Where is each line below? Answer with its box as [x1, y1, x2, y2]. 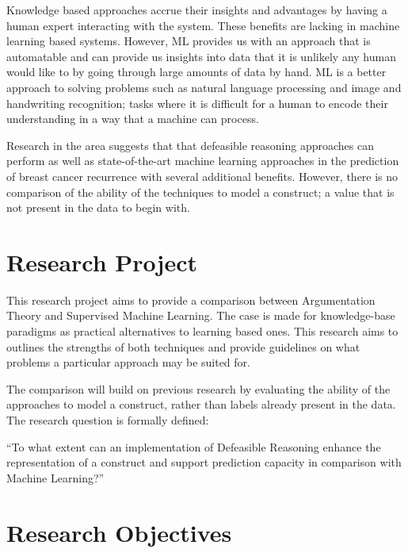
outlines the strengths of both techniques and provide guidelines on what [6, 338, 360, 355]
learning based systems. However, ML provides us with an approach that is [6, 33, 371, 49]
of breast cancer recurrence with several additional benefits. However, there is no [6, 167, 398, 184]
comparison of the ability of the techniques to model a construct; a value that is [6, 183, 395, 200]
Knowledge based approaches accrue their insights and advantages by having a [6, 2, 387, 17]
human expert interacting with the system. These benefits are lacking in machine [6, 17, 400, 33]
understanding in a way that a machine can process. [6, 110, 259, 127]
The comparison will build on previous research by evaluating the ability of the [6, 380, 391, 397]
